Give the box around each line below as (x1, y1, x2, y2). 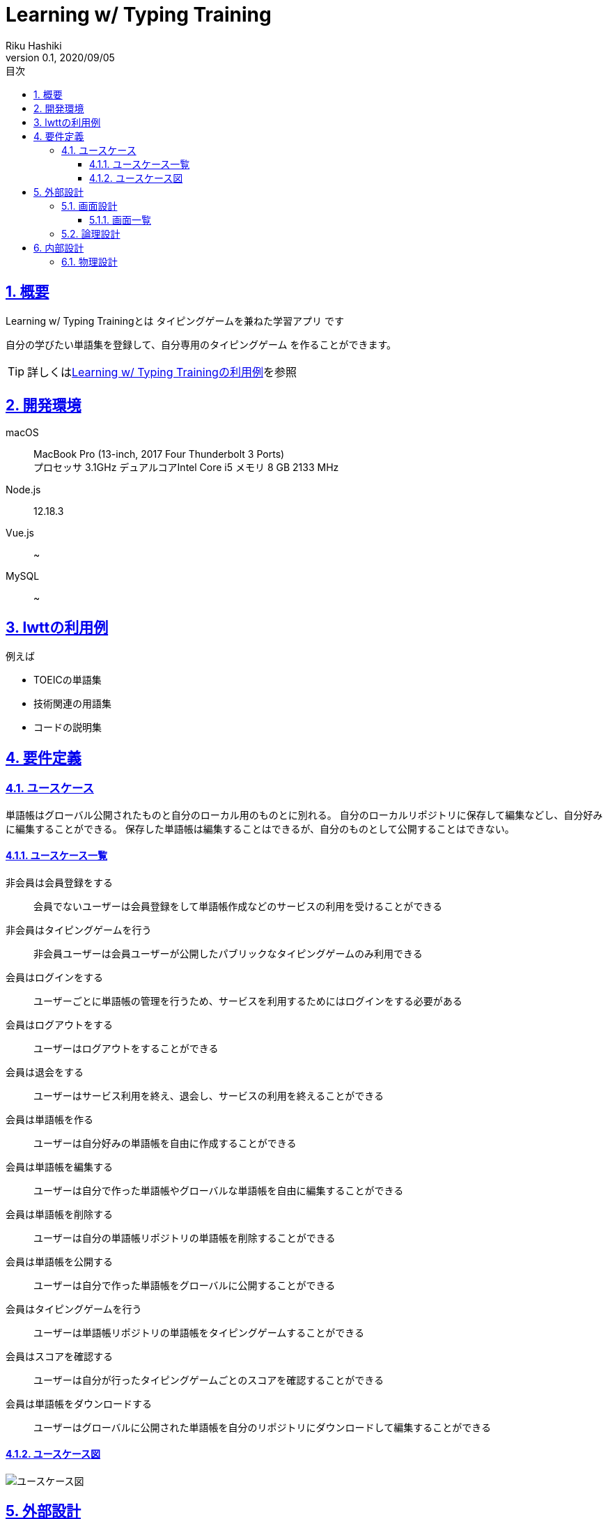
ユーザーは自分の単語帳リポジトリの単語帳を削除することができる (33, 1231, 336, 1244)
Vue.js (6, 527, 34, 539)
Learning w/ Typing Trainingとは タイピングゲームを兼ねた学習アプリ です (6, 314, 345, 327)
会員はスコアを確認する (6, 1350, 113, 1362)
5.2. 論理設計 (61, 227, 120, 240)
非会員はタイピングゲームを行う (6, 923, 152, 936)
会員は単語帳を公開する (6, 1255, 113, 1267)
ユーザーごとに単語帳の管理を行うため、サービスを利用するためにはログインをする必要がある (33, 994, 462, 1007)
